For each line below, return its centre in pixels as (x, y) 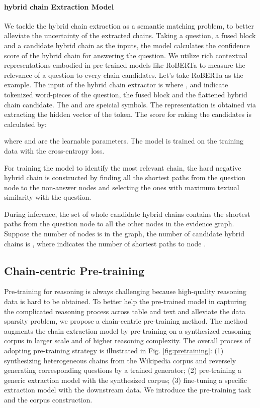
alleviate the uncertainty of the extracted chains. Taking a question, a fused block (130, 35)
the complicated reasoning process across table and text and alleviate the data (125, 311)
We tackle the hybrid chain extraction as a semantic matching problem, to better (129, 25)
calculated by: (25, 124)
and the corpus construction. (48, 399)
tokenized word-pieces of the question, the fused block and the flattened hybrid (126, 94)
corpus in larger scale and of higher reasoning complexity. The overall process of (127, 341)
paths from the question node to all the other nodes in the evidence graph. (119, 224)
